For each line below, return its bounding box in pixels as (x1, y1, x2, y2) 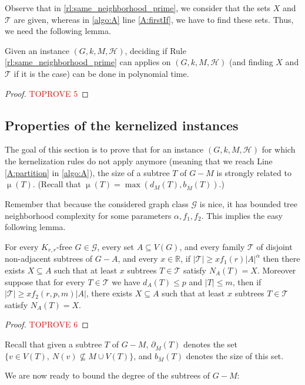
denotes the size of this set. (186, 349, 284, 362)
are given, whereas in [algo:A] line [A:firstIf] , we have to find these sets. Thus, (14, 13, 294, 25)
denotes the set (183, 337, 237, 350)
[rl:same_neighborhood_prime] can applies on (5, 56, 171, 68)
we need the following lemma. (5, 25, 111, 37)
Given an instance (5, 44, 69, 56)
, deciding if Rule (125, 44, 186, 56)
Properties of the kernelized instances (5, 116, 239, 134)
